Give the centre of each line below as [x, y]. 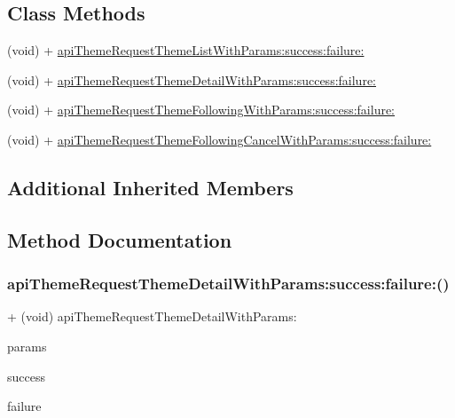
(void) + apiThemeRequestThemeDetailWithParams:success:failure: [192, 79]
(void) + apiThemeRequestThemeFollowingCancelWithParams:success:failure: [220, 139]
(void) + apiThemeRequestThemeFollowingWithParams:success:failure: [201, 110]
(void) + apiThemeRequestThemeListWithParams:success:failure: [186, 50]
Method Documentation [120, 239]
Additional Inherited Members [150, 187]
